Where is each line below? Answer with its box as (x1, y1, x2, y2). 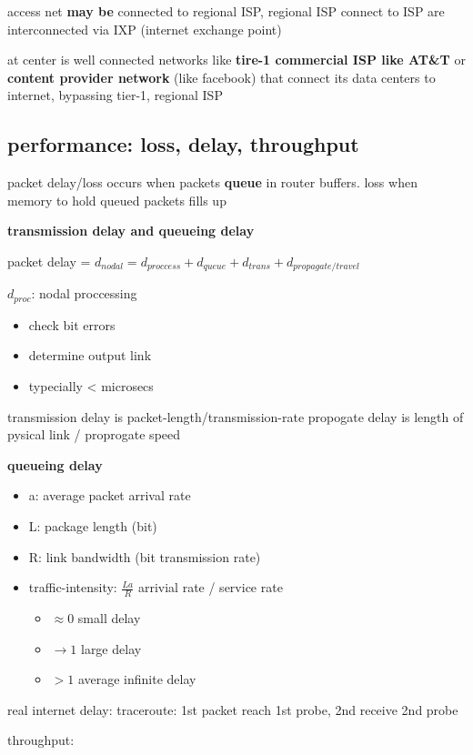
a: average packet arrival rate (28, 486, 191, 505)
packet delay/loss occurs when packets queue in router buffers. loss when (7, 173, 418, 192)
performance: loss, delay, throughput (7, 130, 359, 158)
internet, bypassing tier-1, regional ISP (7, 86, 223, 105)
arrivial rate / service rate (137, 578, 283, 597)
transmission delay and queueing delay (7, 221, 255, 240)
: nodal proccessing (31, 284, 137, 303)
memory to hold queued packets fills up (7, 190, 226, 209)
